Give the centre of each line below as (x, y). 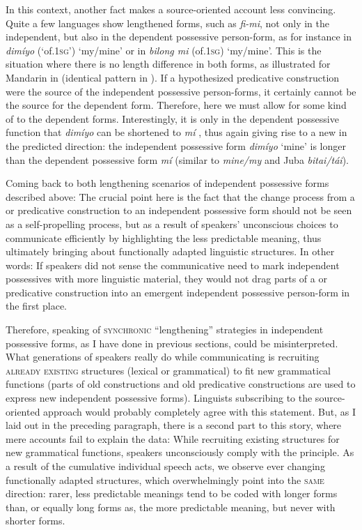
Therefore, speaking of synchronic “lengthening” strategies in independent (165, 330)
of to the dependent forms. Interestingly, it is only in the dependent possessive (172, 118)
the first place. (37, 306)
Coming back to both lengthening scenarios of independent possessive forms (167, 183)
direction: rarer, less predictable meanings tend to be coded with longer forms (172, 493)
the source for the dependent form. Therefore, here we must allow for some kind (176, 105)
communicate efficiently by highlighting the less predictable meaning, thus (164, 237)
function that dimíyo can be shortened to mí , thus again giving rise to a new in (176, 132)
